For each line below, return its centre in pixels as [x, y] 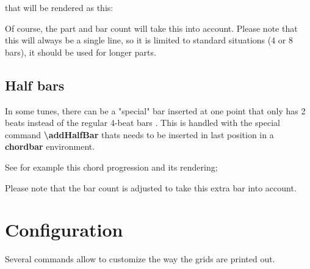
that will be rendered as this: [59, 7]
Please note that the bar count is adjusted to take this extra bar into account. [151, 187]
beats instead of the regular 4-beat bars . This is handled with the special [142, 123]
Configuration [64, 230]
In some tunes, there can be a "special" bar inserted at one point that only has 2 [155, 110]
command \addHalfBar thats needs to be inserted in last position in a [139, 134]
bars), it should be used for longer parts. [81, 52]
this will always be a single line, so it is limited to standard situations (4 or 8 [149, 40]
